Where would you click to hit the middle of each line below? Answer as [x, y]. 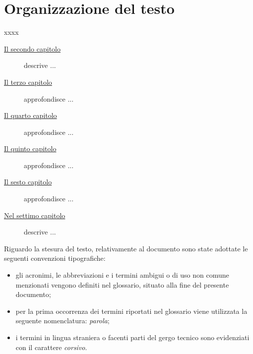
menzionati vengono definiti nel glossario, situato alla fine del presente [122, 284]
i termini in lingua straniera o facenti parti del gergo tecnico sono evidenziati [132, 337]
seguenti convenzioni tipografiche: [55, 258]
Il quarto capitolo [31, 115]
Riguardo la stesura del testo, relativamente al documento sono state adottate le [126, 248]
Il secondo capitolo [32, 48]
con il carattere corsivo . [51, 347]
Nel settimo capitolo [35, 215]
